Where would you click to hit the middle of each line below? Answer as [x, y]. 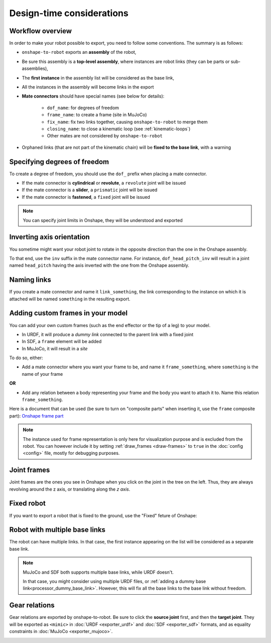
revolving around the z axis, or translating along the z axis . [70, 489]
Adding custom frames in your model [69, 313]
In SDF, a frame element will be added [62, 342]
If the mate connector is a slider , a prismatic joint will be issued [90, 190]
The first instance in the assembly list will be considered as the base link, [98, 77]
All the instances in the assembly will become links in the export [88, 87]
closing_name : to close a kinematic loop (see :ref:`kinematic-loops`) [119, 129]
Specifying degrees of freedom [59, 162]
